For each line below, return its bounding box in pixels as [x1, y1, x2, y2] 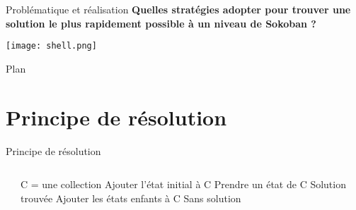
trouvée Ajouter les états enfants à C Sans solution [21, 190, 241, 205]
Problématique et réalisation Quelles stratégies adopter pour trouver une [6, 2, 351, 16]
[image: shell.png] [6, 41, 97, 51]
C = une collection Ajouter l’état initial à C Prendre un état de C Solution [21, 177, 346, 192]
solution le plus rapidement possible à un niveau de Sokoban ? [6, 16, 316, 30]
